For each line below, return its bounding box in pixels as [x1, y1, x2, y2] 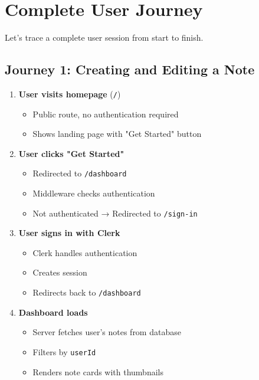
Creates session [32, 266, 87, 279]
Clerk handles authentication [32, 246, 137, 258]
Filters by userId [32, 345, 96, 358]
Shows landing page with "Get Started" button [32, 127, 202, 140]
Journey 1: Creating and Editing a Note [5, 60, 255, 78]
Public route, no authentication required [32, 107, 179, 120]
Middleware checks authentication [32, 187, 155, 199]
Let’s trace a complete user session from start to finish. [5, 31, 204, 44]
